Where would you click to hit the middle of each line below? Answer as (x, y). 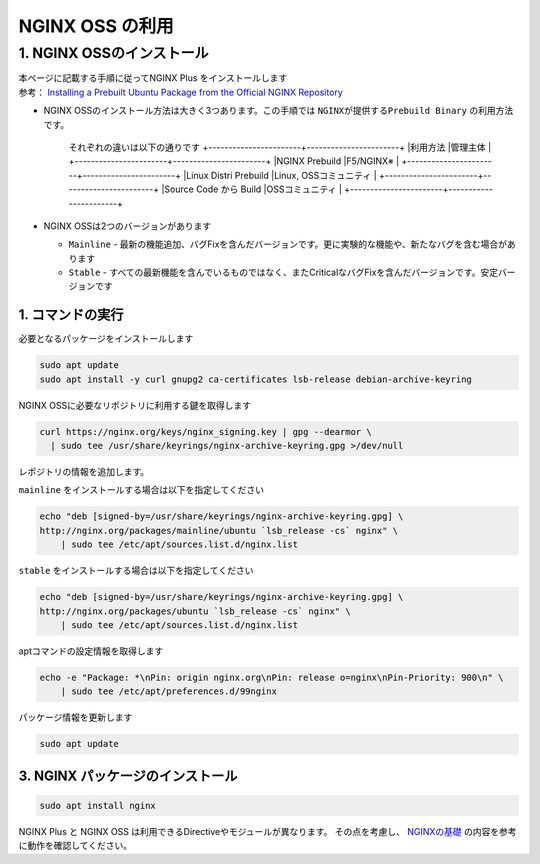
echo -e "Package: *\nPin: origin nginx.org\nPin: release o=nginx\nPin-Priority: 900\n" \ (271, 677)
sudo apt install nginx (98, 805)
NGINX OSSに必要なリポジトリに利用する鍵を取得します (135, 405)
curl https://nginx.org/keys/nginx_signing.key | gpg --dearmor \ (205, 431)
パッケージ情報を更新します (75, 717)
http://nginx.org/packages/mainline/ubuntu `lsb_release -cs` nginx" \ (219, 530)
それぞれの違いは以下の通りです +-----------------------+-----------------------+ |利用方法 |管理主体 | (280, 147)
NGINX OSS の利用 (96, 26)
